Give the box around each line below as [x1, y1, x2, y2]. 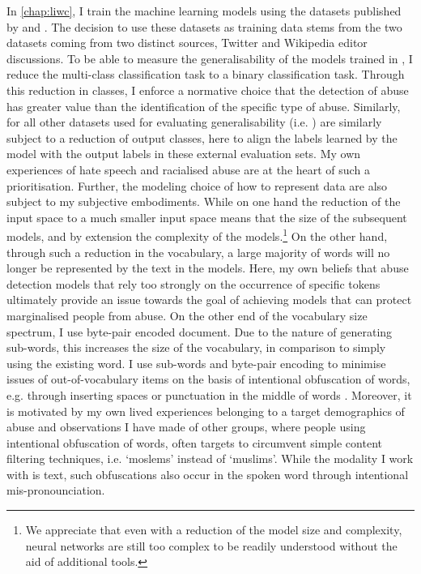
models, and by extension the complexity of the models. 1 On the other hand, [6, 225, 388, 244]
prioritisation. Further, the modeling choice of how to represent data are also [6, 177, 388, 194]
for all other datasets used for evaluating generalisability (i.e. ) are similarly [6, 114, 382, 131]
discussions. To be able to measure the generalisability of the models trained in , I [6, 49, 413, 66]
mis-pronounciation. [6, 482, 105, 499]
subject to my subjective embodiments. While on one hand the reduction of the [6, 193, 401, 210]
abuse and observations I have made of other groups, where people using [6, 418, 366, 435]
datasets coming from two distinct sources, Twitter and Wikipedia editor [6, 34, 368, 51]
